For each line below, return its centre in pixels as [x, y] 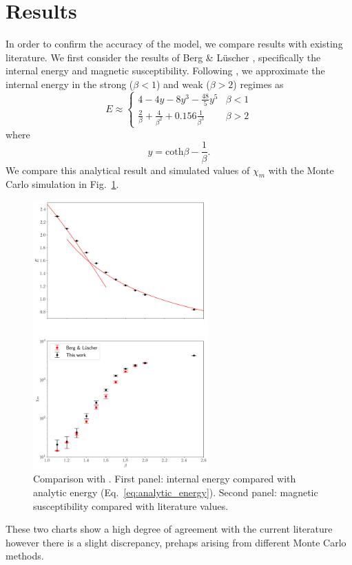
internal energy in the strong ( [70, 84]
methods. [25, 556]
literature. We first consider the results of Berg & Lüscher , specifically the [163, 57]
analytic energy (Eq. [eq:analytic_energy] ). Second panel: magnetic [176, 492]
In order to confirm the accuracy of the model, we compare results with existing [174, 44]
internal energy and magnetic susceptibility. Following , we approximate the [165, 71]
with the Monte [301, 170]
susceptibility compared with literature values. [131, 505]
